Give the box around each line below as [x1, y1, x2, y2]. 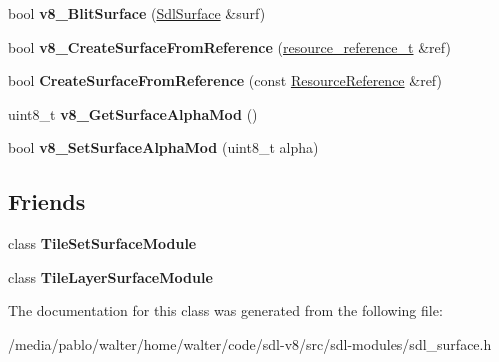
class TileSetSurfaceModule [8, 233, 197, 254]
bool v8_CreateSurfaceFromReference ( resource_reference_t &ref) [8, 36, 451, 57]
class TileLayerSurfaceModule [8, 266, 213, 287]
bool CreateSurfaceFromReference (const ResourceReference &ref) [8, 70, 442, 91]
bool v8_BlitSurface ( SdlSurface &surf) [8, 3, 266, 23]
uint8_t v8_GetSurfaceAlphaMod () [8, 103, 258, 124]
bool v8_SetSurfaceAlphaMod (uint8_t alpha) [8, 137, 319, 158]
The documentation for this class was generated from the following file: [8, 300, 443, 321]
